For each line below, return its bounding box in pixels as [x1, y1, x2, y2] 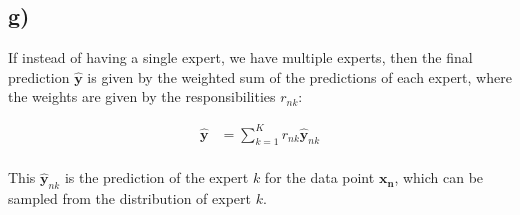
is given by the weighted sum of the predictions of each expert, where [87, 66, 512, 87]
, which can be [394, 167, 484, 188]
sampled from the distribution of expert [8, 188, 251, 209]
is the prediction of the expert [64, 167, 249, 188]
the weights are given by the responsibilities [8, 86, 276, 107]
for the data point [264, 167, 375, 188]
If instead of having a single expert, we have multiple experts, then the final [8, 47, 473, 68]
